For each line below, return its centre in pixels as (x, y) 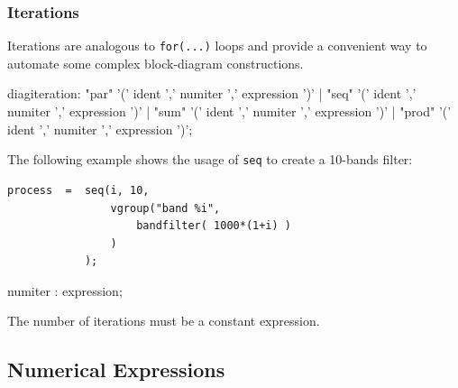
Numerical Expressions (116, 370)
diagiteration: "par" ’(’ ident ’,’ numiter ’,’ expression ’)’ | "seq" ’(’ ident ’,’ (212, 93)
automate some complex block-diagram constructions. (156, 63)
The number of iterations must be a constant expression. (164, 321)
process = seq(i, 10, (78, 190)
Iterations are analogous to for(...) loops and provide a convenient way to (217, 46)
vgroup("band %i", (165, 208)
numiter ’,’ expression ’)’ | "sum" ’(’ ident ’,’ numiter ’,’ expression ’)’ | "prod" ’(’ (229, 111)
